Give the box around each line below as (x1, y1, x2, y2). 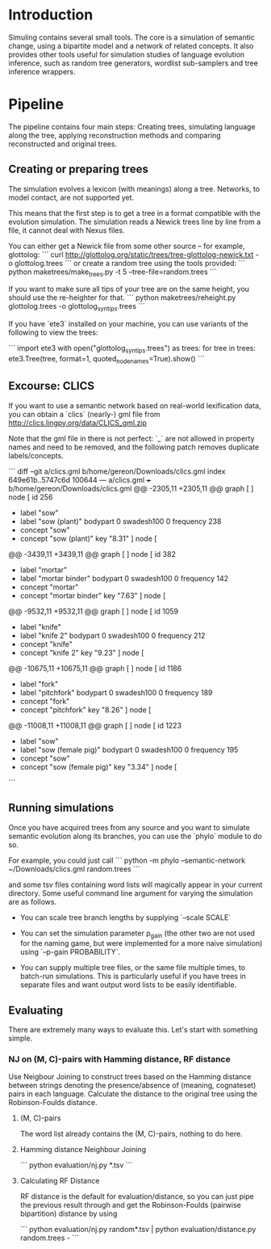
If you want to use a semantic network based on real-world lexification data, (8, 400, 261, 410)
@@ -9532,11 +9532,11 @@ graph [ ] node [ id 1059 (8, 606, 179, 616)
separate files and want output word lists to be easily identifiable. (19, 980, 237, 989)
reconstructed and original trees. (8, 139, 118, 149)
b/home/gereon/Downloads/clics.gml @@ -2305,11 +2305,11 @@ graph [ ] (8, 483, 254, 493)
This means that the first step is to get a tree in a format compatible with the (8, 208, 261, 217)
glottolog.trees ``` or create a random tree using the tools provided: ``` (15, 258, 246, 268)
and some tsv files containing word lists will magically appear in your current (8, 880, 263, 889)
